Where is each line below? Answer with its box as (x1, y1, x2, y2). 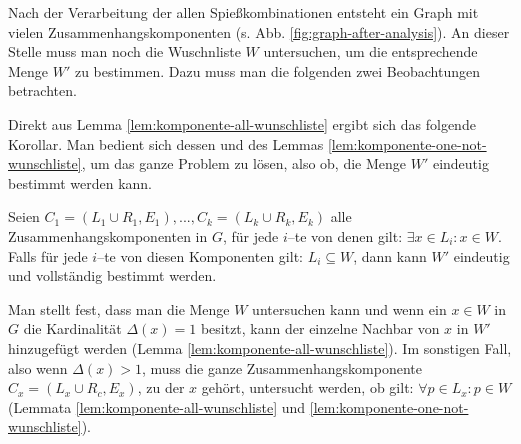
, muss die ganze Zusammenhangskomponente (142, 357, 422, 378)
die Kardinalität (23, 318, 122, 339)
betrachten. (8, 80, 77, 101)
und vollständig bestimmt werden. (8, 265, 217, 286)
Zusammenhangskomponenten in (8, 225, 208, 246)
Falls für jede (8, 245, 88, 266)
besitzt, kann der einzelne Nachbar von (200, 318, 440, 339)
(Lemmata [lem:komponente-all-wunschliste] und (8, 396, 306, 417)
